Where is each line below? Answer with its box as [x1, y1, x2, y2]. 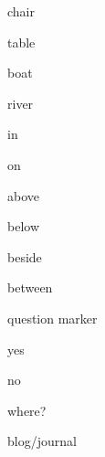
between [7, 278, 53, 297]
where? [7, 400, 47, 420]
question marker [7, 308, 98, 327]
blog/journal [7, 431, 77, 451]
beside [7, 247, 42, 266]
